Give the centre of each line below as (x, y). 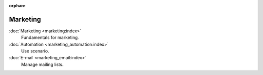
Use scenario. (35, 51)
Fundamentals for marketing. (50, 37)
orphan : (17, 6)
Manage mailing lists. (42, 64)
